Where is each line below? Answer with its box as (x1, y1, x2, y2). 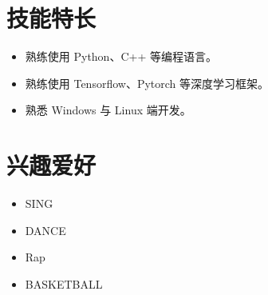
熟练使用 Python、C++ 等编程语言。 (25, 48, 217, 65)
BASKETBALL (25, 275, 103, 292)
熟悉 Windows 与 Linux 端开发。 (25, 102, 191, 118)
